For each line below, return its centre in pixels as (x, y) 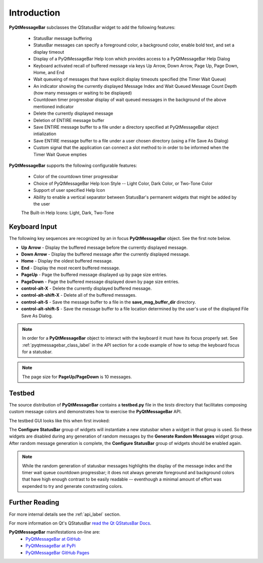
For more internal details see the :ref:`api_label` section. (65, 514)
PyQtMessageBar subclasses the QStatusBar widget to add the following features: (92, 27)
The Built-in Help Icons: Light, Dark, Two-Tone (68, 213)
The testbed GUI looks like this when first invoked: (59, 421)
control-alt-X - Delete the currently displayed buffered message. (86, 288)
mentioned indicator (54, 106)
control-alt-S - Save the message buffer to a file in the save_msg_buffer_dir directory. (109, 302)
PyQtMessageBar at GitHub (53, 539)
